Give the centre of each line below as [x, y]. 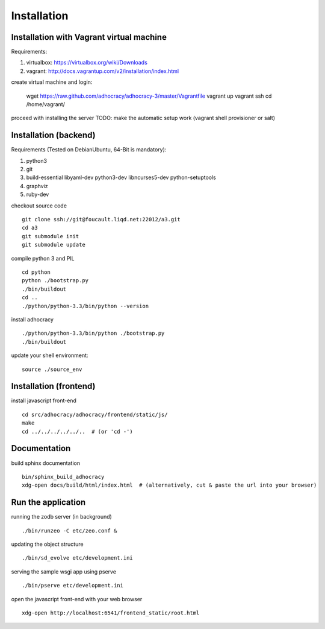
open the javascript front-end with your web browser [77, 599]
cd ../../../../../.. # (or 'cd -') [78, 431]
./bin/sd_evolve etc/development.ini [78, 558]
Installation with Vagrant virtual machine [89, 37]
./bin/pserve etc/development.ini [73, 586]
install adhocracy [32, 319]
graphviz [37, 186]
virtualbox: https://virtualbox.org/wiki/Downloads [87, 63]
